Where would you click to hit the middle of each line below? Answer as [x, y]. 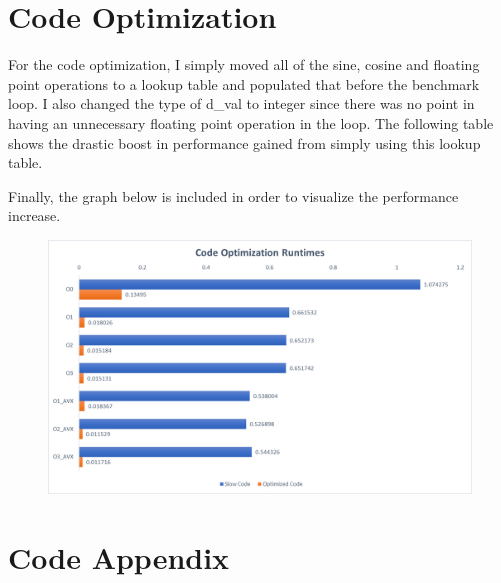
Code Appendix [119, 556]
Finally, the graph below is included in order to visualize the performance [233, 195]
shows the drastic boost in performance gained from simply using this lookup [244, 142]
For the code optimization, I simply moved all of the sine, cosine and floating [244, 64]
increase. [34, 215]
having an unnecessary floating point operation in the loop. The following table [251, 122]
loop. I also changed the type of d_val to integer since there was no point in [241, 103]
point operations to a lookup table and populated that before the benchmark [244, 83]
